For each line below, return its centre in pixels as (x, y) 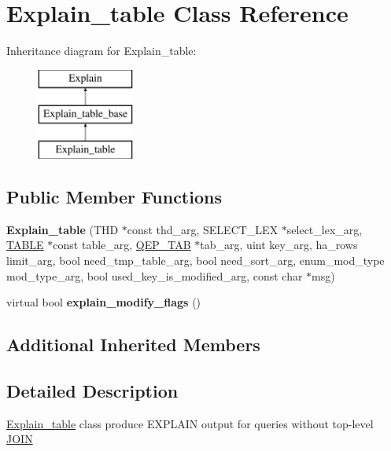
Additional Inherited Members (133, 345)
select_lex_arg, (325, 229)
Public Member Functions (114, 197)
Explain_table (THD (63, 229)
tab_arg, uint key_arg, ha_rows (279, 245)
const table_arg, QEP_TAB (122, 245)
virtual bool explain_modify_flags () (104, 302)
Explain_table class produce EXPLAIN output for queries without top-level (190, 423)
